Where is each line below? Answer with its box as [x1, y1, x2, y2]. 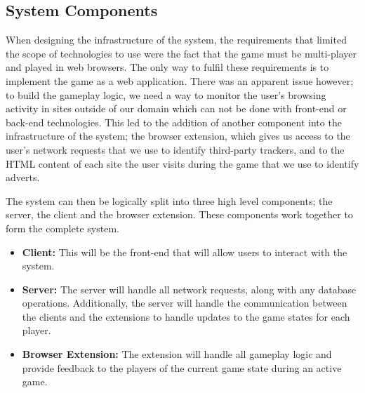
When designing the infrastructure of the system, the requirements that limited [6, 32, 347, 47]
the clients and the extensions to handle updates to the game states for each [22, 309, 350, 324]
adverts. [6, 170, 40, 185]
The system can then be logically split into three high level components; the [6, 193, 333, 208]
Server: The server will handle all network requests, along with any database [22, 281, 357, 296]
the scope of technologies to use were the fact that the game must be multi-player [6, 46, 357, 60]
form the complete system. [6, 220, 119, 235]
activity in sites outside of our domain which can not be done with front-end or [6, 101, 347, 116]
